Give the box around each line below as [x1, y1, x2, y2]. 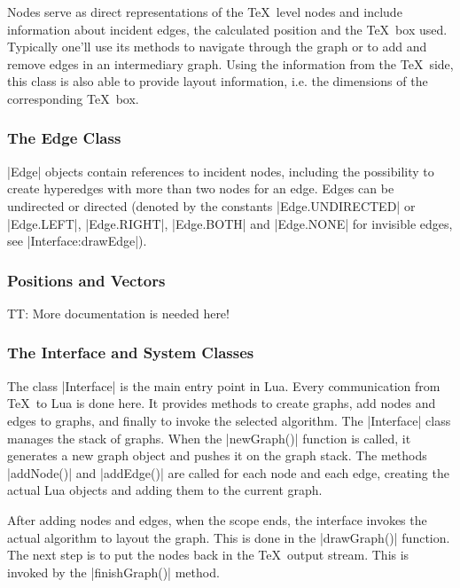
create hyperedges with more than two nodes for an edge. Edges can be [7, 179, 394, 198]
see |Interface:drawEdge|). [7, 231, 147, 250]
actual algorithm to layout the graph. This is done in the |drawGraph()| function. [7, 528, 450, 546]
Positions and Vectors [7, 269, 166, 291]
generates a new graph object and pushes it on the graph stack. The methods [7, 446, 427, 465]
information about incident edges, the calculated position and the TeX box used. [7, 20, 448, 38]
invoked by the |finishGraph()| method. [7, 562, 220, 581]
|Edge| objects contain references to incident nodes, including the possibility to [7, 161, 434, 180]
